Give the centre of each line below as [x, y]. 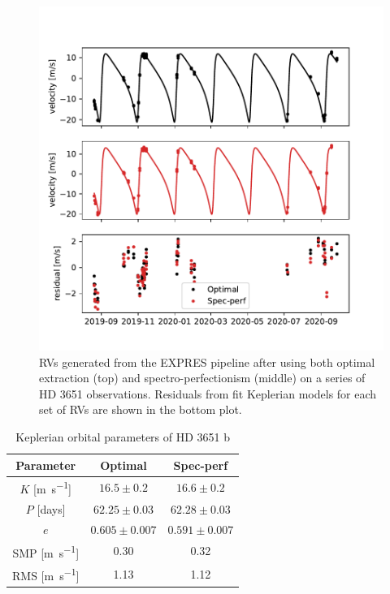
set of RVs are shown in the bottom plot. [141, 409]
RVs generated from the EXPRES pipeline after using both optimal [207, 362]
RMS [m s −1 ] [46, 574]
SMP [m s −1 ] [46, 551]
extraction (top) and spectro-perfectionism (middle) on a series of [202, 378]
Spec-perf [201, 465]
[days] [51, 508]
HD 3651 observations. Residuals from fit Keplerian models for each [208, 393]
